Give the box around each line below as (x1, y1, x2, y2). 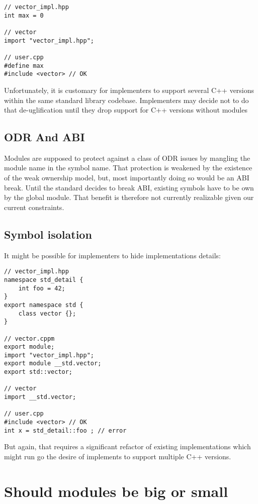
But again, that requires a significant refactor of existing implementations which (4, 441, 251, 452)
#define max (4, 62, 44, 69)
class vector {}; (18, 310, 76, 317)
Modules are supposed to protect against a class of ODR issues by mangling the (4, 152, 250, 163)
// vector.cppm (4, 335, 55, 342)
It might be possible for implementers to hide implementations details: (4, 250, 221, 260)
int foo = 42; (18, 284, 65, 292)
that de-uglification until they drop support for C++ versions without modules (4, 105, 247, 115)
